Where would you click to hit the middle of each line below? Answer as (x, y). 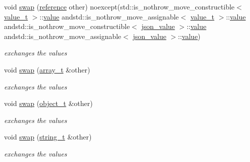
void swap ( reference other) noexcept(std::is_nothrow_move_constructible (119, 6)
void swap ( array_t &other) (47, 69)
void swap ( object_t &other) (48, 103)
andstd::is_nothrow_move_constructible (67, 26)
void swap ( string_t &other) (48, 137)
